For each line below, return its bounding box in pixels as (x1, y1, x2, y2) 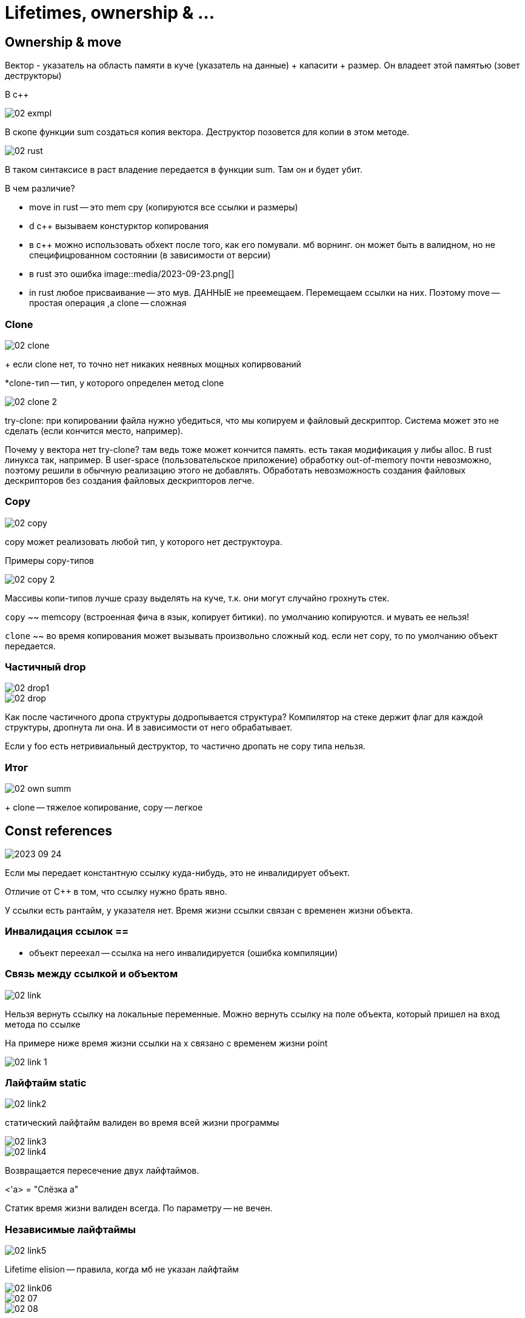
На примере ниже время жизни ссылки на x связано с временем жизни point (5, 1037, 328, 1048)
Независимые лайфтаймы (5, 1223, 136, 1236)
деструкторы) (5, 70, 62, 81)
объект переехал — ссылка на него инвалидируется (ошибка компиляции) (29, 947, 338, 958)
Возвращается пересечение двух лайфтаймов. (5, 1165, 199, 1176)
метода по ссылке (5, 1019, 81, 1029)
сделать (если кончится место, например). (5, 425, 183, 436)
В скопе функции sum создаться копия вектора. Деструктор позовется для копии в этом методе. (5, 127, 410, 138)
